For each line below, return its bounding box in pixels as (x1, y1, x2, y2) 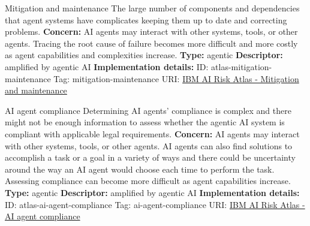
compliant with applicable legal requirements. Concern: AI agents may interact (5, 127, 300, 140)
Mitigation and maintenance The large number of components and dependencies (5, 2, 300, 14)
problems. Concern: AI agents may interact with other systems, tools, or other (5, 25, 298, 38)
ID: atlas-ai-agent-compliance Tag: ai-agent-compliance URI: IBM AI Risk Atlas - (5, 198, 305, 210)
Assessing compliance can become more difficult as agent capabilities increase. (5, 174, 291, 187)
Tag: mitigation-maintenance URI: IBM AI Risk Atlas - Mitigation (53, 72, 299, 85)
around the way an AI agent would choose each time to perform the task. (5, 162, 275, 175)
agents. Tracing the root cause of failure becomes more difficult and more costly (5, 37, 298, 49)
